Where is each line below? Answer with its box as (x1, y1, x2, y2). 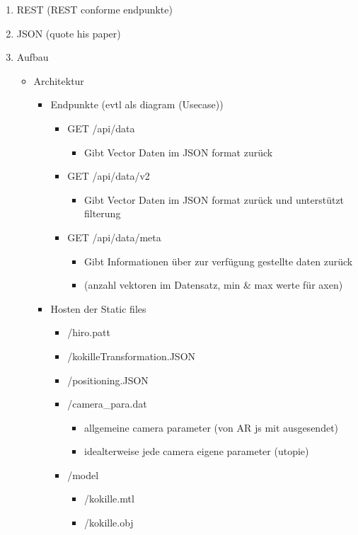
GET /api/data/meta (67, 229, 161, 244)
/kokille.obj (83, 515, 134, 530)
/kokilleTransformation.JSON (67, 348, 196, 363)
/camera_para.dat (67, 396, 147, 411)
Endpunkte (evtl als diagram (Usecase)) (50, 97, 224, 112)
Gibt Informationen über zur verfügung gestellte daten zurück (83, 253, 353, 268)
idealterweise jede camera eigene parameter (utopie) (83, 444, 309, 459)
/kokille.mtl (83, 491, 134, 506)
